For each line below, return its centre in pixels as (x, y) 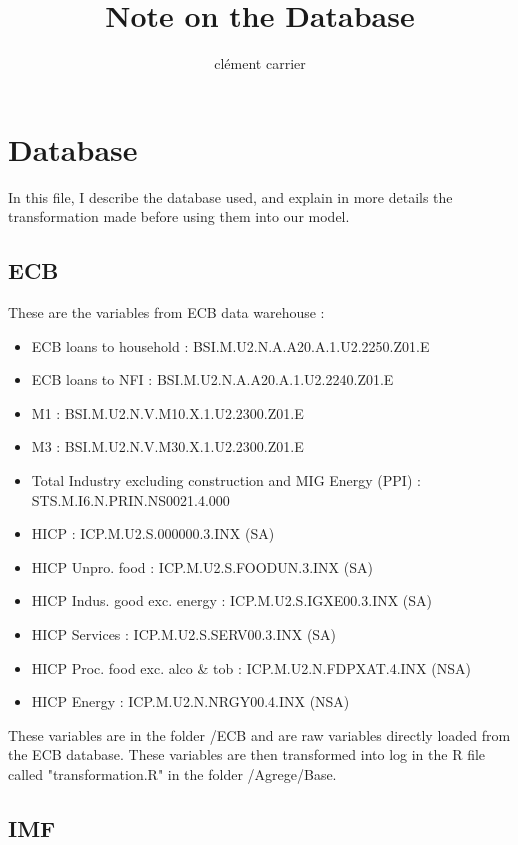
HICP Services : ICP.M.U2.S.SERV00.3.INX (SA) (184, 633)
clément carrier (260, 63)
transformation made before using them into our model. (179, 216)
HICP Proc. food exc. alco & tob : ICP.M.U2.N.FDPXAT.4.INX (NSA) (251, 667)
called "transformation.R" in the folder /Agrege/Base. (172, 773)
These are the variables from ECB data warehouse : (166, 312)
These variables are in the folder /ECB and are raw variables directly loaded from (259, 734)
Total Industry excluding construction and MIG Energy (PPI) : (226, 480)
